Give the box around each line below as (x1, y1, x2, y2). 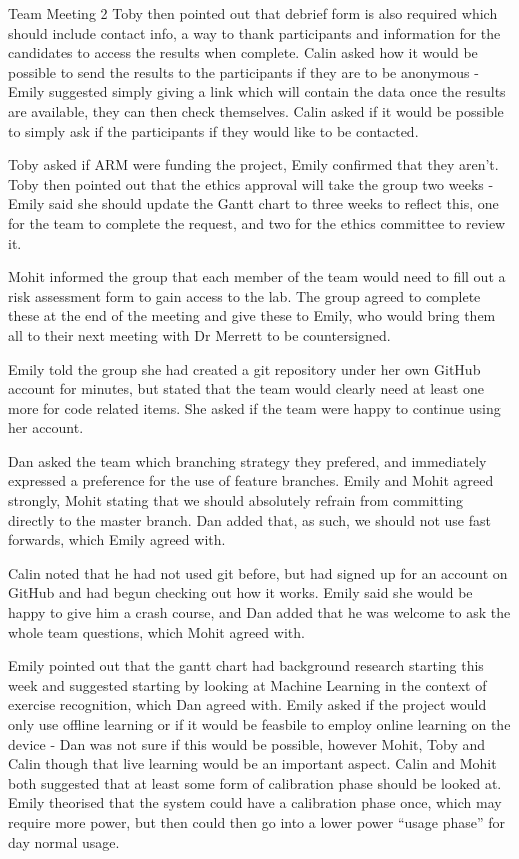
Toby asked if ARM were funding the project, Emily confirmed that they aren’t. (8, 154, 499, 175)
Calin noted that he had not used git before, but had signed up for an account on (8, 562, 508, 583)
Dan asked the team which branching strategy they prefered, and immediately (8, 450, 487, 471)
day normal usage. (8, 831, 120, 852)
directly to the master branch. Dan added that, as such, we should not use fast (8, 509, 491, 530)
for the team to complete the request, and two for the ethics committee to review (8, 212, 506, 233)
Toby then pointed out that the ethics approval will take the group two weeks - (8, 173, 494, 194)
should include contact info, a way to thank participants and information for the (8, 22, 501, 43)
